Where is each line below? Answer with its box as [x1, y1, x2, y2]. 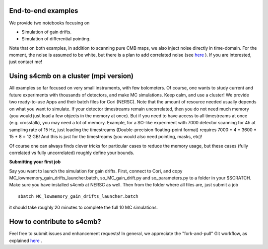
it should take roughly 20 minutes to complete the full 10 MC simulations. [9, 204, 158, 211]
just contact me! [9, 59, 42, 65]
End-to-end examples [9, 6, 78, 15]
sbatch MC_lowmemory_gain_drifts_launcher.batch [18, 193, 138, 199]
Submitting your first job [9, 159, 61, 165]
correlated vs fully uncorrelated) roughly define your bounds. [9, 150, 134, 156]
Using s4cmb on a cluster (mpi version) [9, 72, 134, 81]
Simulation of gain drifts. [21, 29, 72, 35]
